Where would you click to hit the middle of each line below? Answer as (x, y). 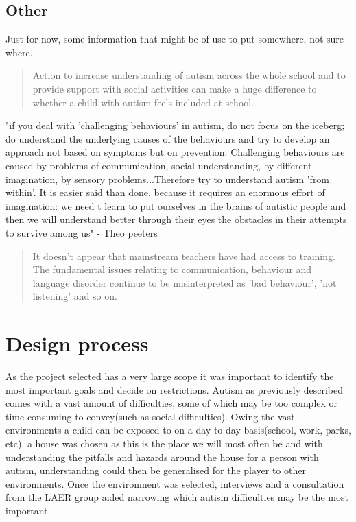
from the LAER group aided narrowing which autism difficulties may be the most (177, 497)
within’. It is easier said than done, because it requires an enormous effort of (165, 192)
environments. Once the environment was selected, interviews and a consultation (175, 483)
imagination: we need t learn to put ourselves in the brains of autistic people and (176, 205)
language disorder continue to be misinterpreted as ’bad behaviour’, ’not (185, 282)
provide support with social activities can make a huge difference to (175, 88)
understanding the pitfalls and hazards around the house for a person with (162, 456)
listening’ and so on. (75, 296)
